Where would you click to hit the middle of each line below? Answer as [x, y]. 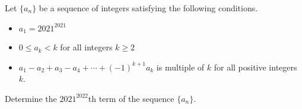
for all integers [86, 47]
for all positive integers [255, 67]
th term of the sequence [131, 98]
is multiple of [180, 67]
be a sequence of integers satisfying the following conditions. [148, 8]
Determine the [31, 98]
